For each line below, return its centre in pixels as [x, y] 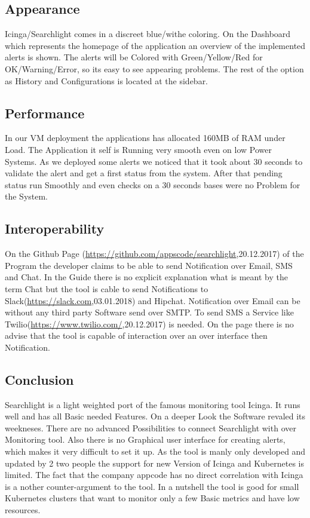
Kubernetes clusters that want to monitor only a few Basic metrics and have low [152, 498]
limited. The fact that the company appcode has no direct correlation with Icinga [154, 475]
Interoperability [55, 229]
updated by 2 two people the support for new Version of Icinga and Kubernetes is [154, 463]
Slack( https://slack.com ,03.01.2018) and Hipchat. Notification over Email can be [153, 300]
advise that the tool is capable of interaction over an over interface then [136, 335]
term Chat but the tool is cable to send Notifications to [107, 288]
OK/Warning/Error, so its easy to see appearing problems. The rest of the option [154, 68]
